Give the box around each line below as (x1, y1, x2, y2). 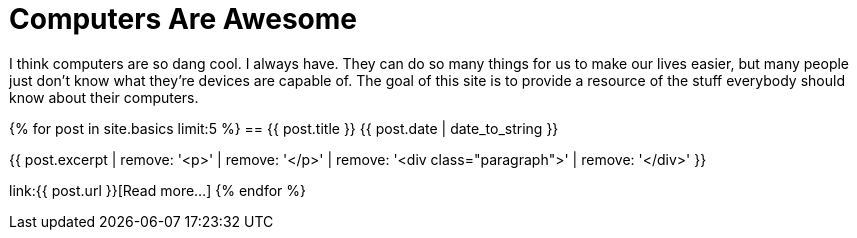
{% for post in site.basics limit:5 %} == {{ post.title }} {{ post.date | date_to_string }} (9, 119, 559, 137)
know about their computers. (9, 88, 199, 106)
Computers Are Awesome (9, 2, 358, 36)
